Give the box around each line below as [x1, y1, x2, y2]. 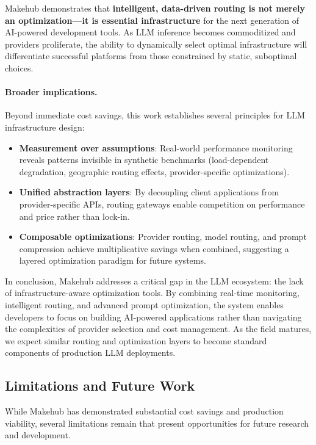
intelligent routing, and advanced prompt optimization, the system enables [5, 298, 284, 311]
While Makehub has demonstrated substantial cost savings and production [5, 405, 284, 418]
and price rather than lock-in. [19, 209, 130, 222]
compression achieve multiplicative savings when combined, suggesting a [19, 242, 289, 255]
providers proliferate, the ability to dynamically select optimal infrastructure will [5, 37, 307, 50]
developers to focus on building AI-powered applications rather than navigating [5, 310, 302, 323]
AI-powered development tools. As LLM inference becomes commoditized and [5, 26, 296, 38]
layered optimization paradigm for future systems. [19, 254, 206, 267]
